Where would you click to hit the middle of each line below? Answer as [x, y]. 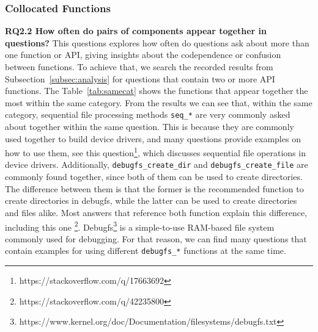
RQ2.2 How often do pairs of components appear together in [136, 31]
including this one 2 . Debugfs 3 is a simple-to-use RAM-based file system [140, 226]
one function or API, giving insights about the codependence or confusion [143, 55]
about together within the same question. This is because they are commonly [150, 127]
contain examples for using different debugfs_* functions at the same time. [146, 251]
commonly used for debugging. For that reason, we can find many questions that [156, 238]
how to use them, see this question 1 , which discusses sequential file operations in [155, 152]
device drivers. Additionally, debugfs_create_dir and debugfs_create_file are [157, 164]
